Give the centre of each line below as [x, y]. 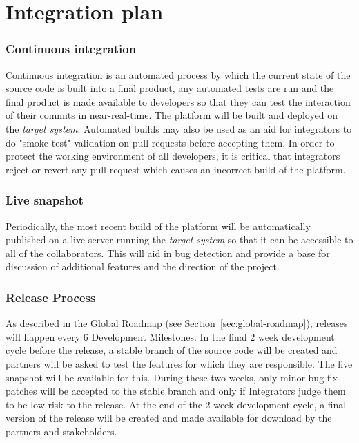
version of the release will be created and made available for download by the [169, 418]
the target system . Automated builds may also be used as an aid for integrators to [179, 128]
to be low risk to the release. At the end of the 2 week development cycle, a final [176, 404]
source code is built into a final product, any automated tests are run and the [170, 88]
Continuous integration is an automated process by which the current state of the [178, 74]
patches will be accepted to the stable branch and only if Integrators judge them [176, 391]
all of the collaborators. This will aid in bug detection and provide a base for [168, 253]
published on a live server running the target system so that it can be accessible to [179, 239]
